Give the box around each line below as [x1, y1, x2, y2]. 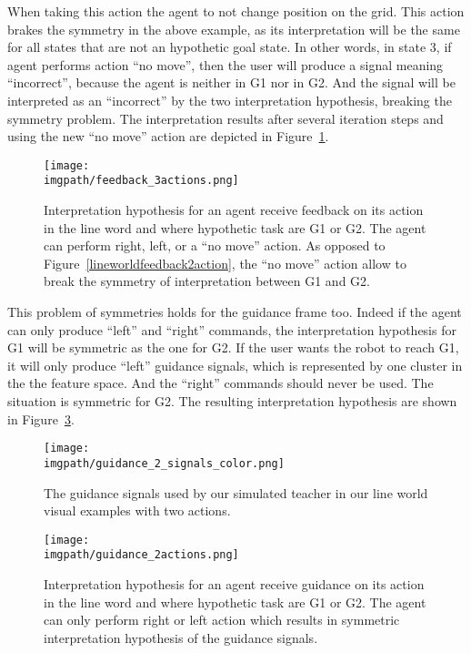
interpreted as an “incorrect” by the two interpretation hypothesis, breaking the [7, 90, 452, 109]
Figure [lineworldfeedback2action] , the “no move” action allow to [44, 253, 406, 272]
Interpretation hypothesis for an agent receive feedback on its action [44, 200, 424, 219]
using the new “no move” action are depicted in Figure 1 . [7, 127, 329, 146]
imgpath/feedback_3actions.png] [44, 174, 239, 188]
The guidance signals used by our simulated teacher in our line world [44, 483, 428, 502]
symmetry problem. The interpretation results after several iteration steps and [7, 108, 444, 128]
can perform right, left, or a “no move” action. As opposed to [44, 236, 386, 255]
